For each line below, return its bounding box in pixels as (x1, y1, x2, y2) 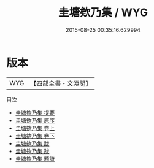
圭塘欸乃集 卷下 (15, 132, 55, 139)
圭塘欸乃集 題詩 (15, 155, 55, 162)
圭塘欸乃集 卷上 (15, 124, 55, 132)
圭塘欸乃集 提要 (15, 109, 55, 116)
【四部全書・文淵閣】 (30, 79, 92, 88)
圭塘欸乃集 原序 (15, 116, 55, 124)
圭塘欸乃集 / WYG (58, 6, 148, 20)
